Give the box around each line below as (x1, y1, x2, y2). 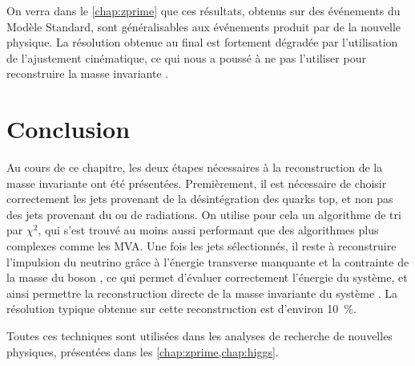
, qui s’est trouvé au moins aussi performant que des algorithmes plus (38, 222, 379, 238)
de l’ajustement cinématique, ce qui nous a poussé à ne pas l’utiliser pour (6, 49, 366, 66)
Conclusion (6, 112, 131, 145)
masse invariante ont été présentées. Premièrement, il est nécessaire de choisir (6, 174, 387, 191)
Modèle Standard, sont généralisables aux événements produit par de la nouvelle (6, 18, 401, 35)
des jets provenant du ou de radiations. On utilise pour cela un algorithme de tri (6, 205, 401, 222)
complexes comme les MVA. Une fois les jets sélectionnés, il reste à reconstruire (6, 238, 397, 254)
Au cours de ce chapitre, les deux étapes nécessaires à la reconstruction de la (6, 159, 383, 176)
